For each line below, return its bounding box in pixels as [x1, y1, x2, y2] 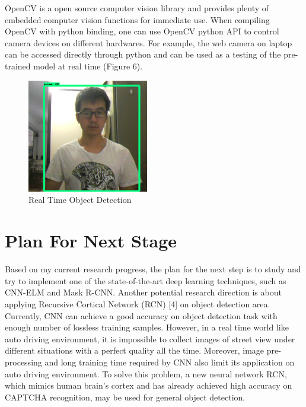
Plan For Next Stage [5, 228, 177, 253]
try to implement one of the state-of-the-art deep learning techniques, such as [5, 274, 286, 287]
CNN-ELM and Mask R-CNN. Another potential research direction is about [5, 286, 282, 298]
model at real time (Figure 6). [33, 59, 143, 72]
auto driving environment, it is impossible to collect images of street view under [5, 332, 295, 345]
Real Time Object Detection [28, 193, 132, 206]
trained [5, 59, 31, 72]
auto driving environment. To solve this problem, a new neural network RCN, [5, 367, 287, 380]
